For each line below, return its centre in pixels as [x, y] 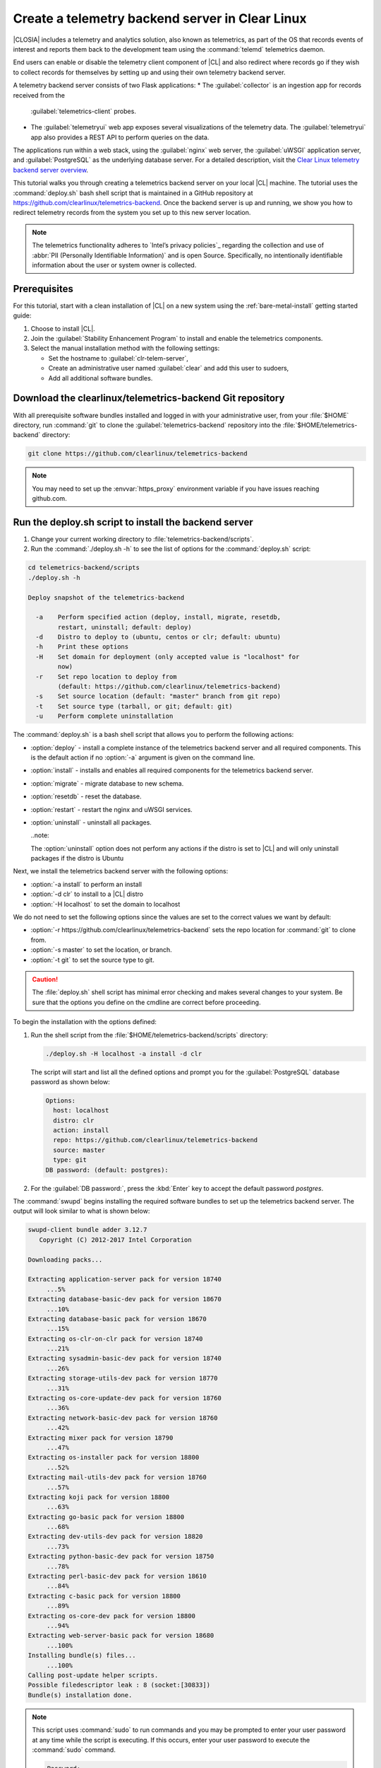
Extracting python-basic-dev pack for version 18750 [121, 1557]
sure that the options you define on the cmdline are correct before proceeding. [146, 1002]
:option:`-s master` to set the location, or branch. [101, 950]
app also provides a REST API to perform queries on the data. [120, 137]
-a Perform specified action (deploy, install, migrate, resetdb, [158, 617]
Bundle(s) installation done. [80, 1695]
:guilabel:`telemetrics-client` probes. [84, 111]
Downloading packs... [65, 1260]
